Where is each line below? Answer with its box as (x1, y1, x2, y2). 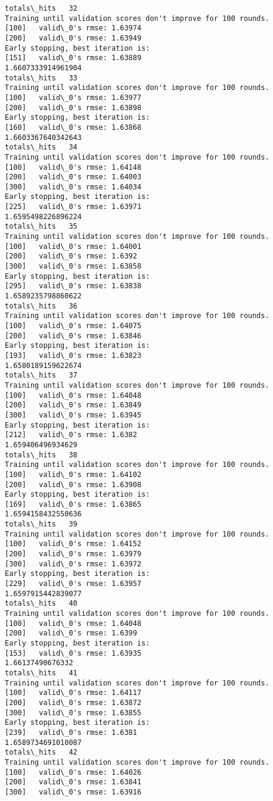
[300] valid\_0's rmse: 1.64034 (5, 182, 142, 191)
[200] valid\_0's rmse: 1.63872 (5, 698, 142, 707)
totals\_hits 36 (5, 301, 77, 310)
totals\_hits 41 (5, 668, 77, 677)
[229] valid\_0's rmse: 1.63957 (5, 579, 142, 588)
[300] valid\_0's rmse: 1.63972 (5, 559, 142, 568)
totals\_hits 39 (5, 520, 77, 529)
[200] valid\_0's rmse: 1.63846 (5, 331, 142, 340)
